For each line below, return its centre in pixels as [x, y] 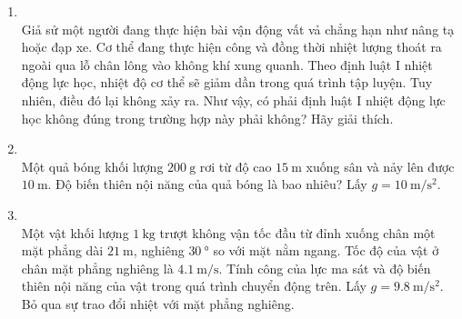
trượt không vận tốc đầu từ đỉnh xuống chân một [297, 232]
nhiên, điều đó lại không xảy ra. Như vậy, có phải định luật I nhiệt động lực [233, 100]
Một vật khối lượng [75, 232]
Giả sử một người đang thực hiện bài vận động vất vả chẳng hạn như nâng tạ [238, 29]
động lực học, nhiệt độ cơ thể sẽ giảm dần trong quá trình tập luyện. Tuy [227, 82]
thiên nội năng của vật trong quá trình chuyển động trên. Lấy [194, 286]
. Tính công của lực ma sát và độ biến [325, 268]
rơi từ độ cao [236, 166]
